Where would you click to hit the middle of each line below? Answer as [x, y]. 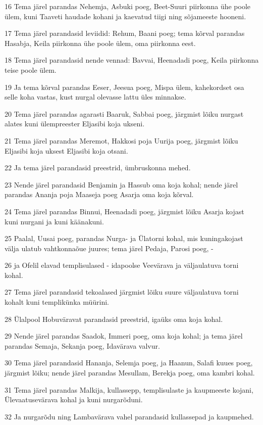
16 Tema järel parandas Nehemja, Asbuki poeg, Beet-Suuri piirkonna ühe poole [128, 6]
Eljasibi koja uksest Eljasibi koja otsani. [66, 150]
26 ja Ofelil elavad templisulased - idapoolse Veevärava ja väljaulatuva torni [122, 265]
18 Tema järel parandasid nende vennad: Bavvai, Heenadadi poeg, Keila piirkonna [132, 60]
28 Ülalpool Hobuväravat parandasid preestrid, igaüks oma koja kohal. [114, 319]
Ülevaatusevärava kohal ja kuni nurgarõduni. [74, 399]
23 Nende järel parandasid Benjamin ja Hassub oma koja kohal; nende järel [121, 184]
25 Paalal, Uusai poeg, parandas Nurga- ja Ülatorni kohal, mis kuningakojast [124, 238]
